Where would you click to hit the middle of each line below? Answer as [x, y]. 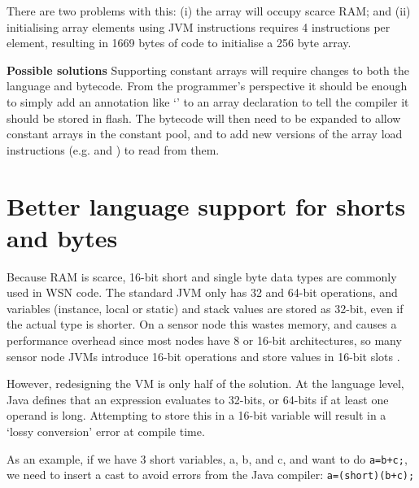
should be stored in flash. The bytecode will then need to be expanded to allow [204, 118]
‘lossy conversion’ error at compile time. [106, 431]
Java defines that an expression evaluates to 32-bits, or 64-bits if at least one [198, 399]
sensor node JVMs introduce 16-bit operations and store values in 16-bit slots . [203, 356]
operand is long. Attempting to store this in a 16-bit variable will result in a [196, 415]
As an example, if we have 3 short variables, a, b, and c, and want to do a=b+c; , [207, 458]
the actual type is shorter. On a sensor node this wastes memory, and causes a [202, 324]
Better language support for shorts [206, 205]
